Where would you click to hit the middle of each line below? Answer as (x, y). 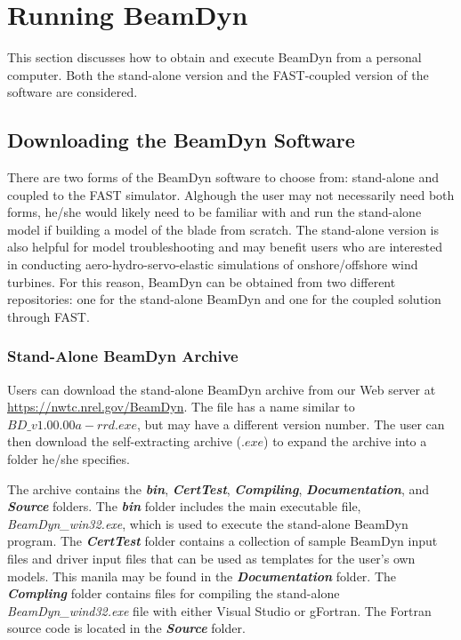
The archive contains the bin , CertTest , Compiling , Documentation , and (218, 488)
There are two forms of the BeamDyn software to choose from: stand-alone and (223, 177)
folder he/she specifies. (69, 459)
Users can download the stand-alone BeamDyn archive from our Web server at (222, 389)
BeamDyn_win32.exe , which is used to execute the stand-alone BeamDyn (208, 523)
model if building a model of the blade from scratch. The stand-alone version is (223, 229)
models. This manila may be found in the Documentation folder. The (202, 576)
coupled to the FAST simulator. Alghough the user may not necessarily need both (231, 194)
